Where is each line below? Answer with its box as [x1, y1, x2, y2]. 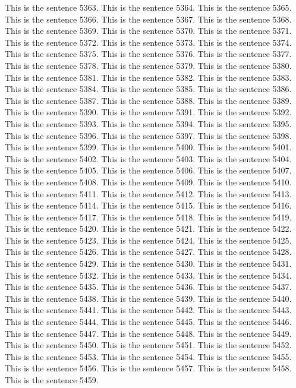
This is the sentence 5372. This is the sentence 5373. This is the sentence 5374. [5, 36, 292, 48]
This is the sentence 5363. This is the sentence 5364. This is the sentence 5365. [5, 1, 292, 13]
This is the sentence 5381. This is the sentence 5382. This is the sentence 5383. [5, 71, 292, 83]
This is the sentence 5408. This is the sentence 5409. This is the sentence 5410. [5, 175, 292, 188]
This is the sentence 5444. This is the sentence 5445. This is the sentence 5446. [5, 316, 292, 328]
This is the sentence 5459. [5, 374, 99, 386]
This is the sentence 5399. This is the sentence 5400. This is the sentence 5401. [5, 141, 292, 153]
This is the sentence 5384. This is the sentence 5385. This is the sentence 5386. [5, 83, 292, 95]
